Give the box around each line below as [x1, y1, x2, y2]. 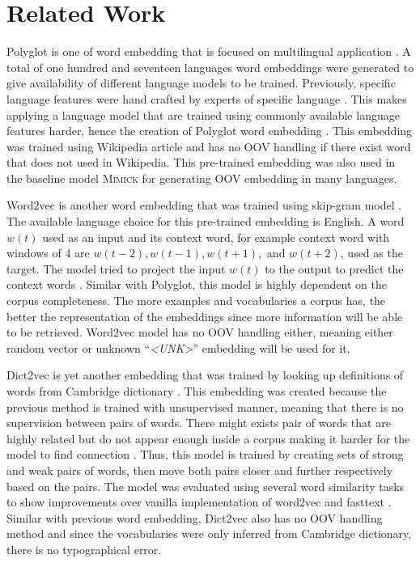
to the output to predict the [265, 260, 404, 277]
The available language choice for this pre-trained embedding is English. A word [6, 213, 405, 230]
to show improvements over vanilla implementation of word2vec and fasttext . [6, 493, 392, 510]
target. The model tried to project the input [6, 260, 226, 277]
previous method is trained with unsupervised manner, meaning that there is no [6, 398, 404, 415]
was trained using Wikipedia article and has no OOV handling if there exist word [6, 138, 411, 155]
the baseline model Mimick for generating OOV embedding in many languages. [6, 169, 397, 186]
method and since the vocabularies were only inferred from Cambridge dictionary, [6, 525, 412, 542]
